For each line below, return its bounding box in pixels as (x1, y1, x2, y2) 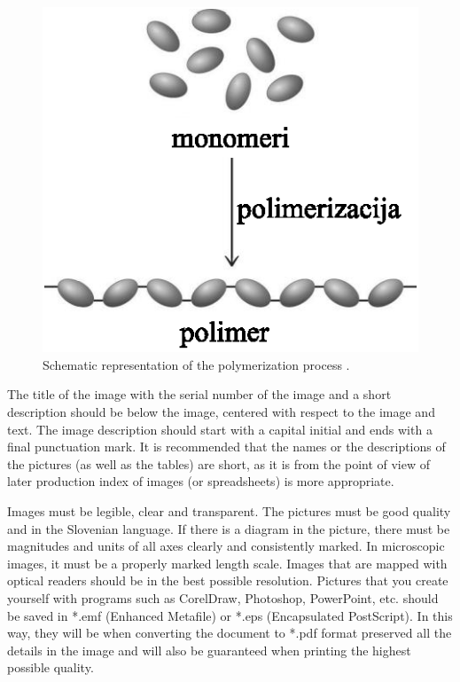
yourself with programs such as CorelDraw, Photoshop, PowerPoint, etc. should (7, 588, 439, 607)
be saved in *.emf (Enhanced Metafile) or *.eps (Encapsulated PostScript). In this (7, 606, 453, 624)
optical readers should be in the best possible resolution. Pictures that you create (7, 571, 448, 590)
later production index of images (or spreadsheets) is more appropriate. (7, 472, 394, 490)
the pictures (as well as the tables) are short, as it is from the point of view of (7, 454, 431, 473)
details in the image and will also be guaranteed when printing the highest (7, 640, 411, 659)
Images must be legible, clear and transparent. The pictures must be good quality (7, 501, 451, 520)
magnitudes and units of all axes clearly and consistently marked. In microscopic (7, 537, 445, 555)
